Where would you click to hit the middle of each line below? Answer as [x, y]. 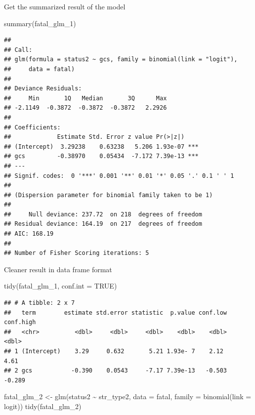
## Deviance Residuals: [43, 89]
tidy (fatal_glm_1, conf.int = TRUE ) [61, 286]
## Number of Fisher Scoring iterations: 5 [77, 253]
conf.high [20, 322]
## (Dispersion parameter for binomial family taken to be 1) [108, 195]
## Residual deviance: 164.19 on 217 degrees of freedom [103, 224]
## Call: [18, 50]
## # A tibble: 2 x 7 [40, 303]
